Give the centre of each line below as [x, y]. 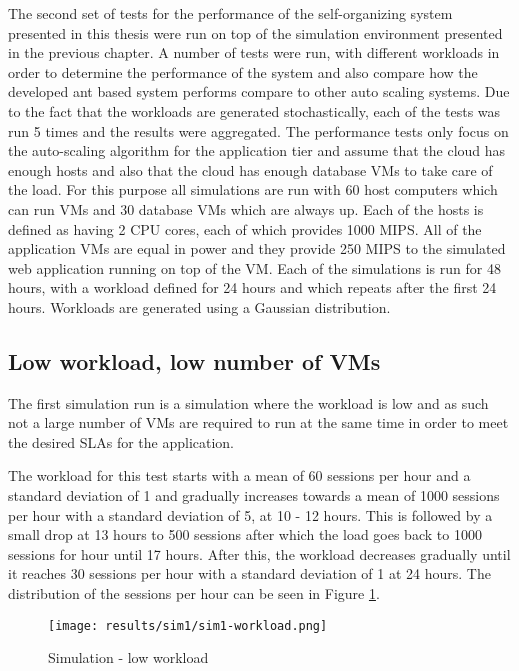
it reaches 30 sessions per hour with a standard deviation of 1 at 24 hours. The [249, 573]
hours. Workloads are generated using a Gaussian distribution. [199, 306]
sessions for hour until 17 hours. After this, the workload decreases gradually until [259, 553]
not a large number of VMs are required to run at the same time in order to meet [258, 422]
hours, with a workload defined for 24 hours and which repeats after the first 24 [252, 287]
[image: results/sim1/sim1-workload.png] [188, 625]
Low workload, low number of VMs [194, 360]
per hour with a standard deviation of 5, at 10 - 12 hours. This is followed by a [250, 514]
